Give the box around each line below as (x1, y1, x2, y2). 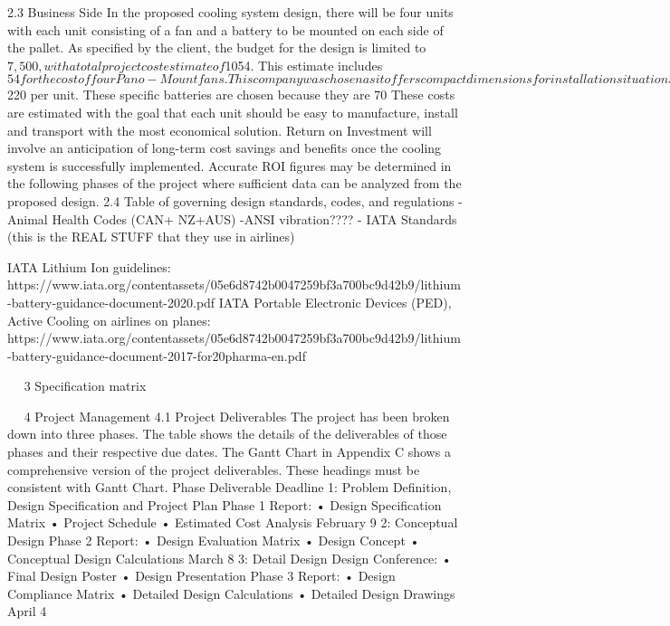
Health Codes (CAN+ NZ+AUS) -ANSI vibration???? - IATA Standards (52, 209, 457, 228)
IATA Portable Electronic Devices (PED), (218, 292, 452, 311)
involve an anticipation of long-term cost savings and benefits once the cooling (7, 138, 442, 157)
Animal (7, 209, 48, 228)
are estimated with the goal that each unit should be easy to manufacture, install (7, 102, 458, 121)
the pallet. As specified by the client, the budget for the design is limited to (7, 38, 426, 57)
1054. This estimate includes (225, 55, 383, 74)
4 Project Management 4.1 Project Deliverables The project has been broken (24, 406, 450, 425)
